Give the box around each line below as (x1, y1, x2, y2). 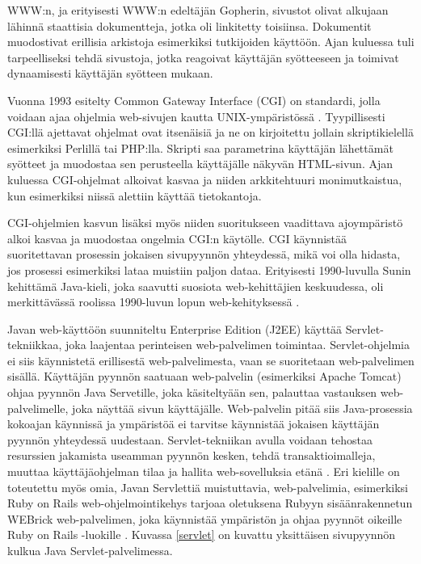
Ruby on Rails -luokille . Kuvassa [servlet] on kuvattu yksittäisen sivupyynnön (7, 526, 396, 543)
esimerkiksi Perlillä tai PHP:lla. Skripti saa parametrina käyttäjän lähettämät (7, 139, 394, 156)
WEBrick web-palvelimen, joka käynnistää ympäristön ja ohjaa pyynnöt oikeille (7, 510, 402, 527)
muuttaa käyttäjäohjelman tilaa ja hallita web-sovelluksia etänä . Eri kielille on (7, 463, 400, 480)
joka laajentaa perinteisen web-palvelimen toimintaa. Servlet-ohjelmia (65, 336, 410, 353)
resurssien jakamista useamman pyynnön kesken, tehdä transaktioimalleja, (7, 447, 376, 464)
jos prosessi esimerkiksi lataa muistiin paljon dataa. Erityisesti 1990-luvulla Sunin (7, 261, 411, 278)
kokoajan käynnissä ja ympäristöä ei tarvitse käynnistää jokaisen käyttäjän (7, 415, 380, 432)
